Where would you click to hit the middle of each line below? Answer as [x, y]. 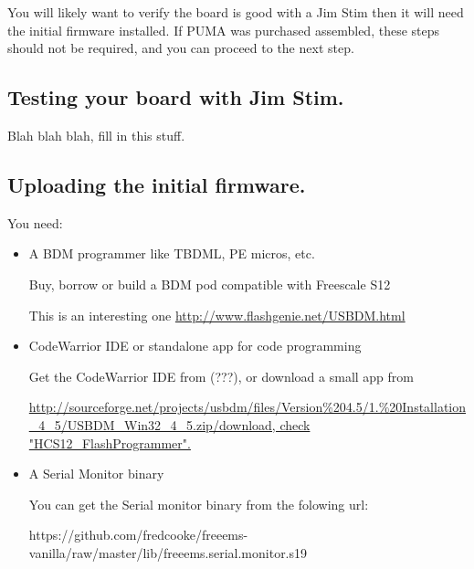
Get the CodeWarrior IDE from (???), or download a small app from [221, 376]
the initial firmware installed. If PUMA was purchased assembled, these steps [224, 30]
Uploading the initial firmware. [157, 184]
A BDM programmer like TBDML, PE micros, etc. [172, 253]
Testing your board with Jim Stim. [176, 97]
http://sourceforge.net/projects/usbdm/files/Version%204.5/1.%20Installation [248, 407]
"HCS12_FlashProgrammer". [110, 443]
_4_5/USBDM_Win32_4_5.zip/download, [152, 424]
